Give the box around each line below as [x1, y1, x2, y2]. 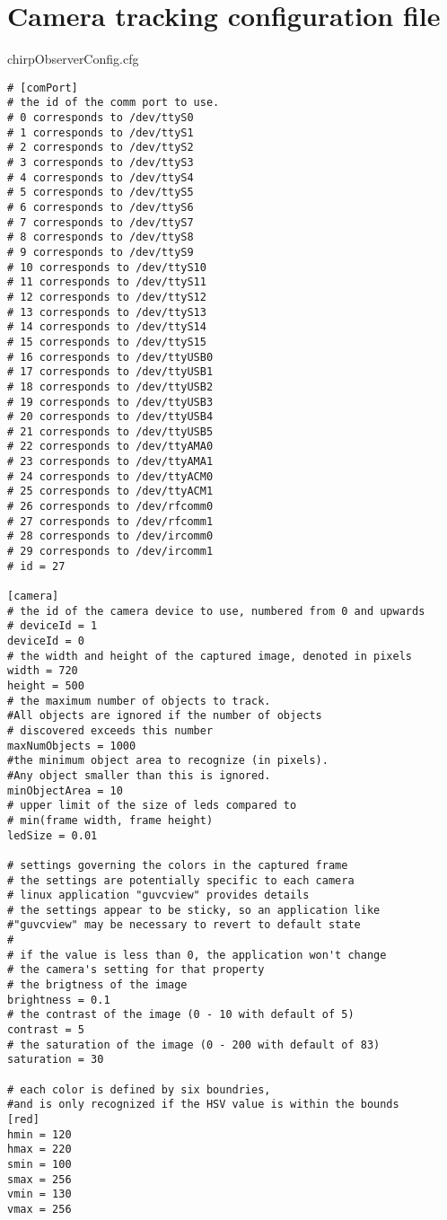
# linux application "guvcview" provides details [7, 889, 310, 902]
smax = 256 [7, 1172, 72, 1186]
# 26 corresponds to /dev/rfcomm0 [7, 500, 214, 513]
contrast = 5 [7, 1023, 84, 1037]
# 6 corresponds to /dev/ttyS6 [7, 200, 194, 214]
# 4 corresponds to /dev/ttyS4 [7, 171, 194, 184]
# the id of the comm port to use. [7, 96, 220, 110]
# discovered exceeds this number [7, 724, 214, 737]
